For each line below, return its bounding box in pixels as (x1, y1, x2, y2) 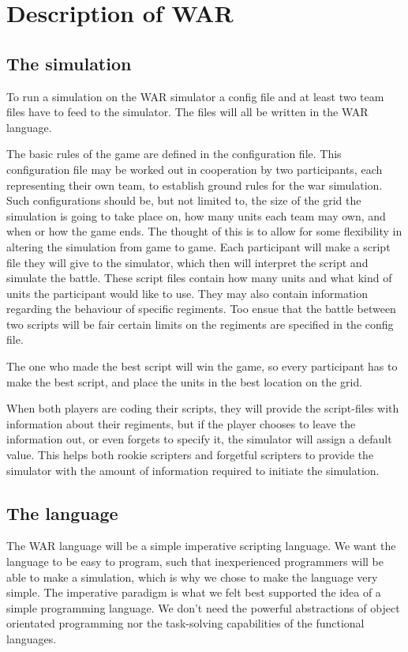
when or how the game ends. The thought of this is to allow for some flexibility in (6, 223, 402, 239)
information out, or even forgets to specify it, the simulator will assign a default (6, 431, 392, 447)
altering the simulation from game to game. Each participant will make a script (6, 238, 391, 254)
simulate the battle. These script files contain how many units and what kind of (6, 269, 392, 286)
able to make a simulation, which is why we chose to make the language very (6, 568, 378, 585)
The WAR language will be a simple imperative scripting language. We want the (6, 537, 396, 554)
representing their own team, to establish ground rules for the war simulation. (6, 176, 383, 193)
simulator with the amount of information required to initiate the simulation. (6, 462, 380, 478)
